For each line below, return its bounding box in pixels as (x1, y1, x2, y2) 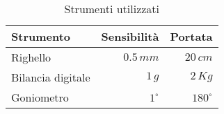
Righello (11, 49, 51, 65)
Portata (170, 28, 213, 44)
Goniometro (11, 89, 69, 105)
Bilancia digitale (11, 69, 90, 85)
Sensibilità (101, 28, 159, 44)
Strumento (11, 28, 71, 44)
